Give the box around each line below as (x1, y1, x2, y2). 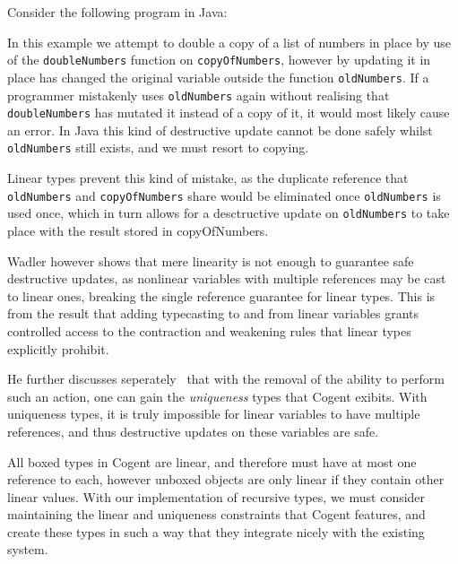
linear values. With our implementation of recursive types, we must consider (7, 487, 426, 506)
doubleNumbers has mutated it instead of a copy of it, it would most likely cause (7, 103, 450, 122)
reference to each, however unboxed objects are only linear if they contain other (7, 470, 445, 489)
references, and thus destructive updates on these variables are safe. (7, 421, 379, 440)
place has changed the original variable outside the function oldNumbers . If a (7, 67, 429, 86)
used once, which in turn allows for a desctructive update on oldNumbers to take (7, 204, 450, 222)
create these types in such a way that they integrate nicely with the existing (7, 522, 425, 541)
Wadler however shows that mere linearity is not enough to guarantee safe (7, 251, 414, 270)
